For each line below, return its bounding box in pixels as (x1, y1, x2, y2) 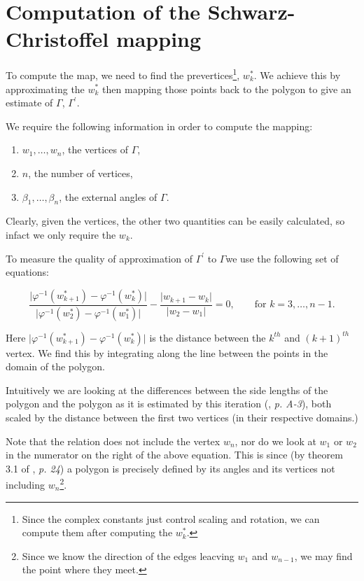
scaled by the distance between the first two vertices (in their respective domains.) (6, 409, 358, 424)
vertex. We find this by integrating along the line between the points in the (6, 345, 328, 360)
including (6, 477, 45, 491)
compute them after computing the (22, 525, 173, 540)
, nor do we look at (234, 433, 316, 448)
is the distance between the (149, 330, 266, 344)
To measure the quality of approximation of (6, 251, 192, 265)
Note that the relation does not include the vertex (6, 433, 220, 448)
